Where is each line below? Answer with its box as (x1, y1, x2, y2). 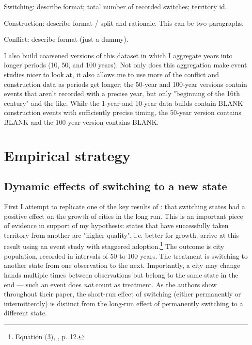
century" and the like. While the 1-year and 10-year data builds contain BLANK (4, 98, 243, 108)
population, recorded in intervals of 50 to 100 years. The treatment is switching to (4, 250, 248, 261)
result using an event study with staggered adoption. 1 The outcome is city (4, 240, 224, 251)
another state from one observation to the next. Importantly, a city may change (4, 260, 240, 270)
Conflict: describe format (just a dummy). (4, 34, 128, 44)
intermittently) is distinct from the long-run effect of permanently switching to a (4, 298, 243, 308)
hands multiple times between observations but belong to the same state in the (4, 269, 238, 279)
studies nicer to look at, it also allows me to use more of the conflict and (4, 69, 219, 79)
